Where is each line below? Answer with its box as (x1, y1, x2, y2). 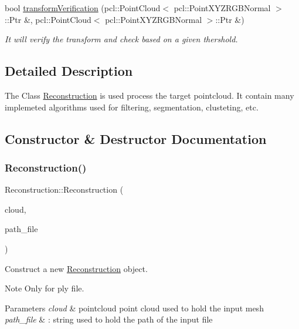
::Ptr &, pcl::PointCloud (5, 13, 91, 25)
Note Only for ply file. (5, 282, 84, 294)
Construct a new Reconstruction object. (5, 262, 148, 274)
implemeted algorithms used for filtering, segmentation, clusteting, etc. (5, 100, 259, 113)
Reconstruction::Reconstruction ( (5, 183, 124, 196)
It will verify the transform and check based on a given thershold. (5, 33, 238, 45)
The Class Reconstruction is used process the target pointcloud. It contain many (5, 89, 294, 101)
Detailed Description (5, 62, 133, 80)
